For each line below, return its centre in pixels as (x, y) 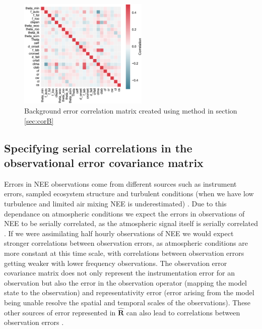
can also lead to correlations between (183, 312)
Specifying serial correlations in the (98, 148)
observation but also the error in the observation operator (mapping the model (125, 282)
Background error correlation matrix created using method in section (131, 111)
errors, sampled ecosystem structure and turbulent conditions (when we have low (129, 194)
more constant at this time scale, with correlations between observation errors (124, 253)
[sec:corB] (39, 120)
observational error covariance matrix (104, 162)
